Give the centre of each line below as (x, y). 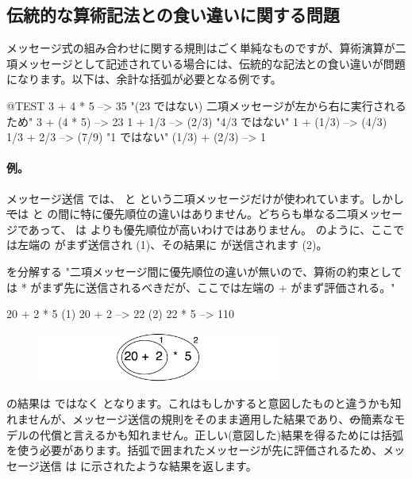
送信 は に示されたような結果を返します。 (148, 465)
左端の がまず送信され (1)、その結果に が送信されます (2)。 (172, 245)
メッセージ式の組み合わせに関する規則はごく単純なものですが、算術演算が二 (206, 48)
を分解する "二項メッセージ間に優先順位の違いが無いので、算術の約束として (204, 271)
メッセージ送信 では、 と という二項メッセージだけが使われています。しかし (205, 198)
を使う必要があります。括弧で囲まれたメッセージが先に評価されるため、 (195, 450)
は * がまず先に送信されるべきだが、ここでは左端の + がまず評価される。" (201, 287)
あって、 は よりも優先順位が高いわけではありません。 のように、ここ (211, 229)
